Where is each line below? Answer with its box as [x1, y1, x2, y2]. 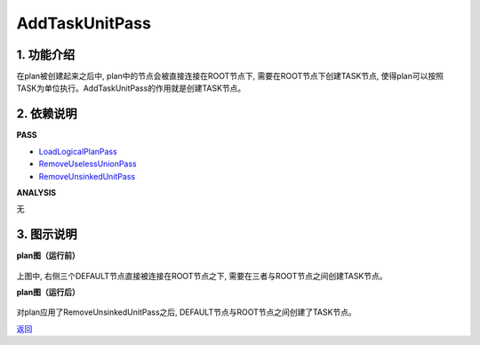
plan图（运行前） [16, 250, 80, 261]
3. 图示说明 [16, 227, 77, 242]
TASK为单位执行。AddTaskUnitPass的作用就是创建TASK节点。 [16, 83, 246, 93]
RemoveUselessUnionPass [38, 158, 137, 169]
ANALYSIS [16, 187, 57, 197]
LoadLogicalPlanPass [38, 146, 117, 156]
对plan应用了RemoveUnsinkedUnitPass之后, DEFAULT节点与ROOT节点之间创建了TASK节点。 [16, 307, 357, 317]
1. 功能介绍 [16, 47, 76, 62]
